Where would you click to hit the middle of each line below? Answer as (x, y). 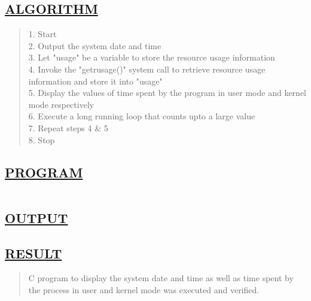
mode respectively (61, 104)
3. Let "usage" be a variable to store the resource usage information (152, 57)
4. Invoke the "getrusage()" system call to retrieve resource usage (147, 69)
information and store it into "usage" (95, 81)
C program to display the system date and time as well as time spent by (161, 278)
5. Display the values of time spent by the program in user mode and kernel (167, 93)
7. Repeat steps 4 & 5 (68, 127)
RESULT (33, 253)
